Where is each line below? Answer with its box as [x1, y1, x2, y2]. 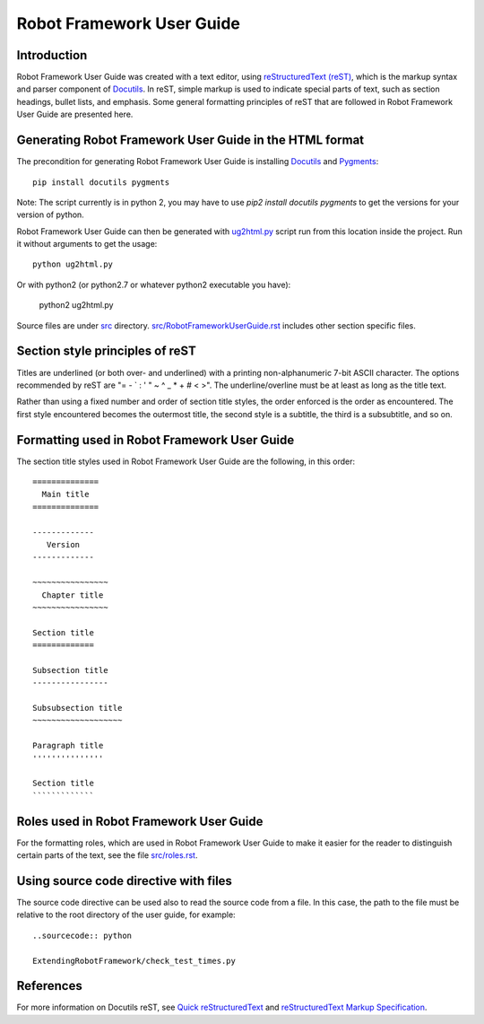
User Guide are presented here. [16, 109, 134, 120]
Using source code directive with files [16, 873, 233, 888]
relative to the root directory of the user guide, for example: [16, 909, 237, 920]
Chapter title [41, 590, 104, 600]
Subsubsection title [32, 703, 123, 713]
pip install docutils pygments [32, 177, 170, 188]
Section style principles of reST [16, 344, 196, 359]
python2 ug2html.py [39, 300, 114, 311]
